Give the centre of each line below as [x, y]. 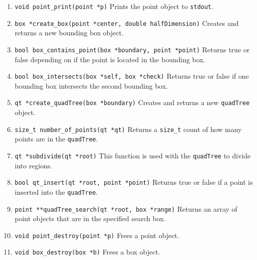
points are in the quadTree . [56, 139]
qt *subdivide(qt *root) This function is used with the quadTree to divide [132, 155]
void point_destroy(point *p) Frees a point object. [97, 235]
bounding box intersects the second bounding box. [91, 85]
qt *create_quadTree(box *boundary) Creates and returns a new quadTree [132, 102]
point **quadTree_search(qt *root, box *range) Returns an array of [126, 208]
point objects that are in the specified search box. [90, 218]
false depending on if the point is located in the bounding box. [110, 59]
